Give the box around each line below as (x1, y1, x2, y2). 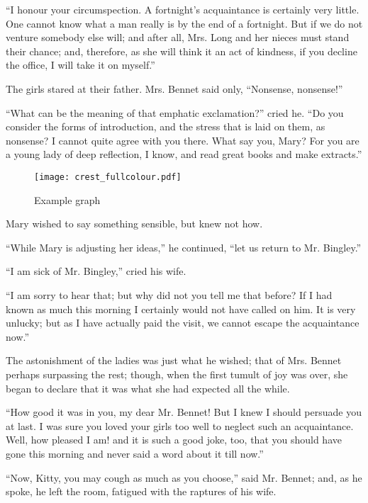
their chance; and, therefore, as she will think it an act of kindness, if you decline (6, 43, 357, 58)
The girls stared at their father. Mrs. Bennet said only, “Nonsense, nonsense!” (6, 81, 343, 96)
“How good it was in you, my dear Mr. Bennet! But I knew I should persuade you (6, 405, 362, 419)
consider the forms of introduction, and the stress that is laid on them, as (6, 119, 325, 134)
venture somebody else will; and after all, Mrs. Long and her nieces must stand (6, 30, 350, 45)
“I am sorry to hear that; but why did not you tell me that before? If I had (6, 287, 333, 302)
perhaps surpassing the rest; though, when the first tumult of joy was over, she (6, 366, 348, 381)
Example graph (34, 192, 101, 207)
